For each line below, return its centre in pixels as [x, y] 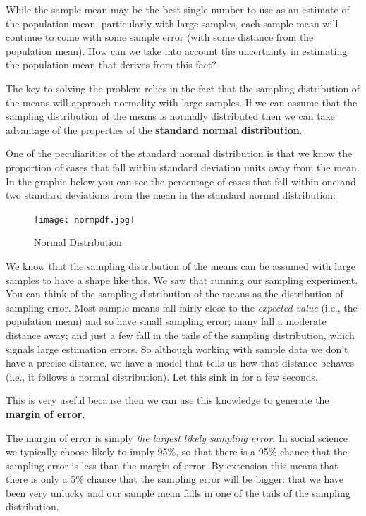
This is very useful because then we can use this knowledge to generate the [167, 400]
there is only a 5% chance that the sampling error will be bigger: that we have [175, 479]
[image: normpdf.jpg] [85, 220]
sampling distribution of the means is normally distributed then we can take [170, 116]
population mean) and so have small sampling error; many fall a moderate [166, 321]
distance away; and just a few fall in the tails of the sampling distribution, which [180, 334]
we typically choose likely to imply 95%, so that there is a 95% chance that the [177, 451]
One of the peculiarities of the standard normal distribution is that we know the [179, 153]
